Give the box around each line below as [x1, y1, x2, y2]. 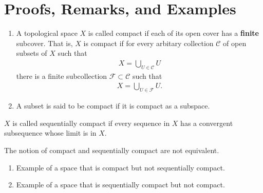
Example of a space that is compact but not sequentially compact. [16, 162, 225, 173]
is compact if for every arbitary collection [83, 37, 214, 48]
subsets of [16, 48, 47, 58]
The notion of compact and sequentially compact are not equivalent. [4, 144, 219, 155]
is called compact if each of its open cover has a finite [88, 28, 259, 38]
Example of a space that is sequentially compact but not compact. [16, 179, 225, 190]
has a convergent [180, 117, 233, 128]
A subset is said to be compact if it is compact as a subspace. [16, 100, 210, 111]
